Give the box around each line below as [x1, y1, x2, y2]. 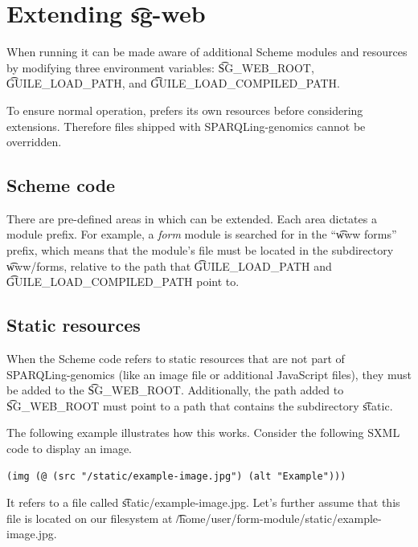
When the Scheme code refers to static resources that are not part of [6, 350, 345, 367]
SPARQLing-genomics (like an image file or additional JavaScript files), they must [6, 365, 412, 382]
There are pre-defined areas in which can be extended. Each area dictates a [6, 210, 377, 227]
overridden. [6, 133, 62, 150]
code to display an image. [6, 440, 133, 457]
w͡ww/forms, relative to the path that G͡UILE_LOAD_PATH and [6, 257, 332, 274]
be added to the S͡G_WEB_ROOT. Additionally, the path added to [6, 382, 344, 398]
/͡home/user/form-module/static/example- [176, 509, 382, 526]
